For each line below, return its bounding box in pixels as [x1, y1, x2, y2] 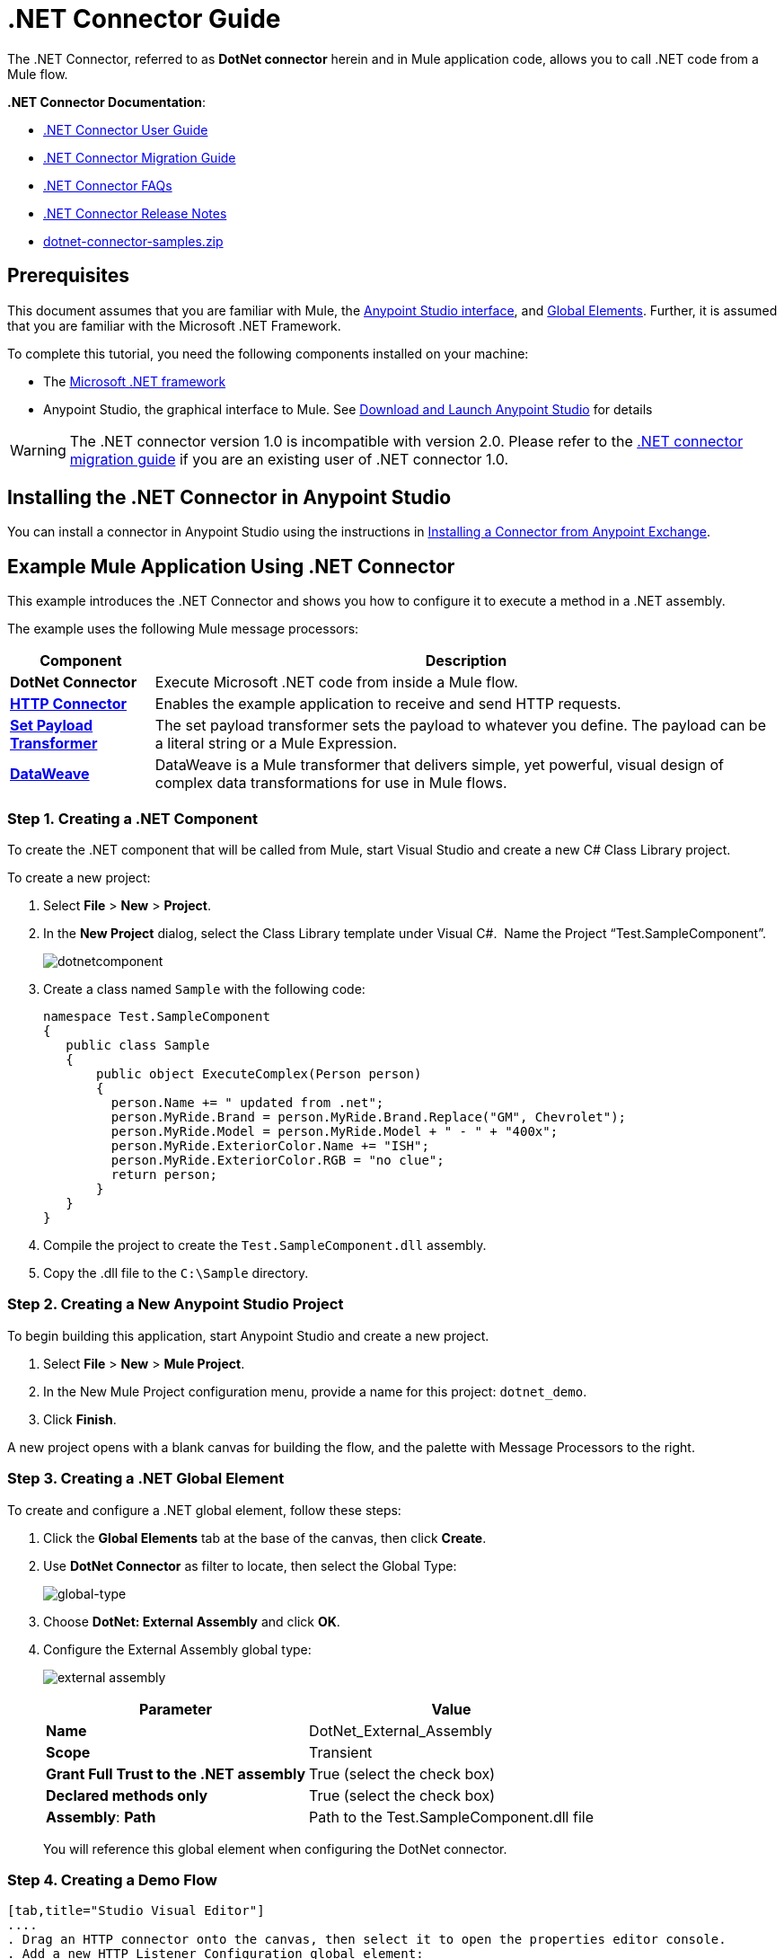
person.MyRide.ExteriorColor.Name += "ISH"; [110, 1139, 429, 1154]
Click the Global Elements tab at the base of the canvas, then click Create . [43, 1529, 487, 1546]
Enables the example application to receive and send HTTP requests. [154, 695, 621, 714]
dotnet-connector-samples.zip [43, 233, 224, 249]
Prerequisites [7, 264, 129, 288]
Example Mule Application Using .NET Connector [7, 554, 455, 578]
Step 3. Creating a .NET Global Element [7, 1469, 285, 1488]
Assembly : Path [46, 1807, 156, 1826]
